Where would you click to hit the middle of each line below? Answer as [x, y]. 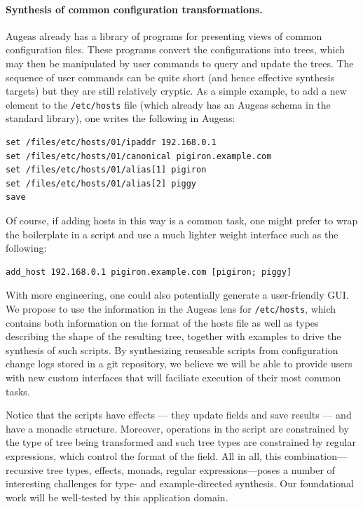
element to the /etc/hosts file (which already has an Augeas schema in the [168, 104]
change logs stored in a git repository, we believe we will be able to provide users [179, 364]
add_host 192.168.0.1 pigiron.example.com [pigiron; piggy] [149, 272]
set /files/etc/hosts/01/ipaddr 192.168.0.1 [111, 143]
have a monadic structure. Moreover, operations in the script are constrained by [177, 428]
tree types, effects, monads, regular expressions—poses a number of [191, 469]
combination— [315, 455]
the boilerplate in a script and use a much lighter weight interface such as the [172, 234]
